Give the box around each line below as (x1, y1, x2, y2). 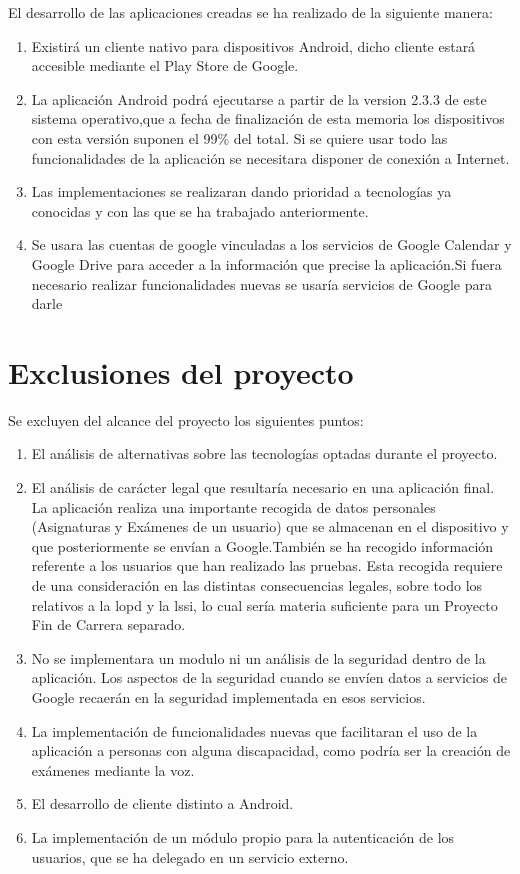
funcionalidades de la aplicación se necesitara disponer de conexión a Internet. (31, 147, 510, 168)
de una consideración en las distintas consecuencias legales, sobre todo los (31, 575, 483, 595)
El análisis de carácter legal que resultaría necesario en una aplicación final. (31, 477, 495, 498)
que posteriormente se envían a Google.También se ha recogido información (31, 535, 494, 556)
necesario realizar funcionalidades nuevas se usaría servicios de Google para (31, 273, 492, 294)
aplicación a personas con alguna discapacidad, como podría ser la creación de (31, 740, 511, 761)
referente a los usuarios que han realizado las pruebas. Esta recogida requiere (31, 555, 503, 576)
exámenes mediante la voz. (31, 759, 195, 780)
